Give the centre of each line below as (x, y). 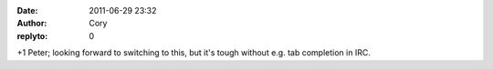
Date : (27, 10)
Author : (32, 24)
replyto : (32, 35)
